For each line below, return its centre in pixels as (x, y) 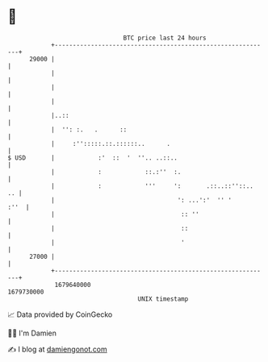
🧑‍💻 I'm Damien (32, 333)
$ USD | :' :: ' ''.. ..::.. (93, 158)
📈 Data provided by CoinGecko (60, 314)
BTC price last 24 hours (165, 38)
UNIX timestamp (163, 299)
